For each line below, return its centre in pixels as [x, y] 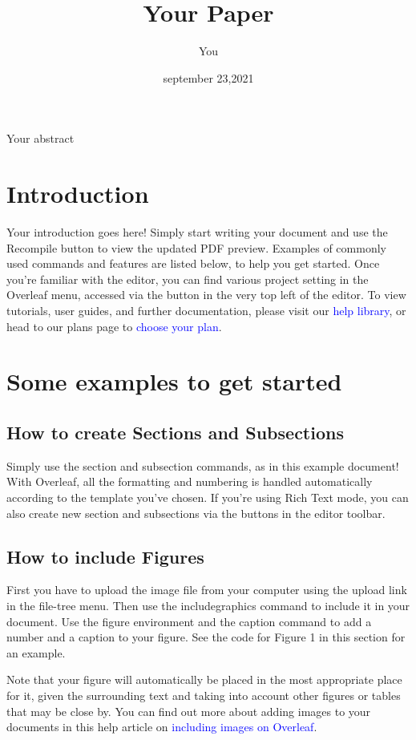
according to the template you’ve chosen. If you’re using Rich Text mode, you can [208, 497]
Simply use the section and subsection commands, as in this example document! [203, 465]
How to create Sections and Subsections [175, 432]
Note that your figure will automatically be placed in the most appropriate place [204, 679]
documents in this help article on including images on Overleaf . [162, 727]
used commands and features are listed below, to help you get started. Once [193, 263]
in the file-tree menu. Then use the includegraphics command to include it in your [208, 605]
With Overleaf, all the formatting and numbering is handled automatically [190, 481]
